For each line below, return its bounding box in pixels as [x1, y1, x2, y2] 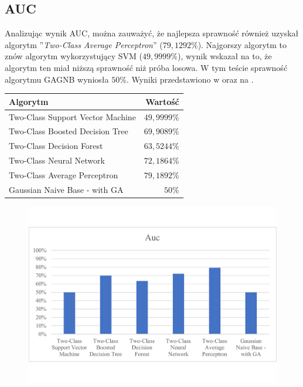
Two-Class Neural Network [9, 154, 105, 167]
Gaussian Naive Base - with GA [9, 183, 124, 195]
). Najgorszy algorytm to [198, 38, 287, 50]
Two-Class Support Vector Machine [9, 110, 136, 123]
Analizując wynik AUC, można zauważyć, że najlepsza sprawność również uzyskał [5, 27, 299, 39]
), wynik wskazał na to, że [177, 50, 272, 62]
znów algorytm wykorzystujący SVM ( [5, 50, 143, 62]
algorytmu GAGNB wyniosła [5, 73, 109, 85]
